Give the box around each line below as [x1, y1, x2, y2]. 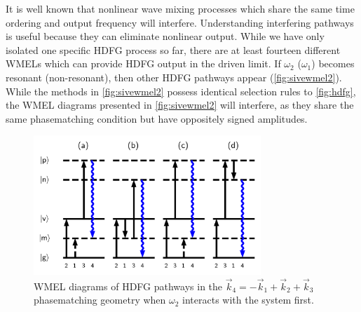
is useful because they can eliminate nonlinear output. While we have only [6, 29, 325, 43]
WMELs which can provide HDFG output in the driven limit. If [6, 56, 281, 71]
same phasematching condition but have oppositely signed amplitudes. [6, 111, 308, 126]
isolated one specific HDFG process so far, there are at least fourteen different [6, 42, 341, 57]
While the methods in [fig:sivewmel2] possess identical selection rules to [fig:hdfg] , [6, 83, 356, 98]
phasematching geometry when [34, 292, 166, 307]
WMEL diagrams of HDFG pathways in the [34, 278, 223, 293]
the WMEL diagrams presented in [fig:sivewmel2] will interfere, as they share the [6, 97, 354, 112]
